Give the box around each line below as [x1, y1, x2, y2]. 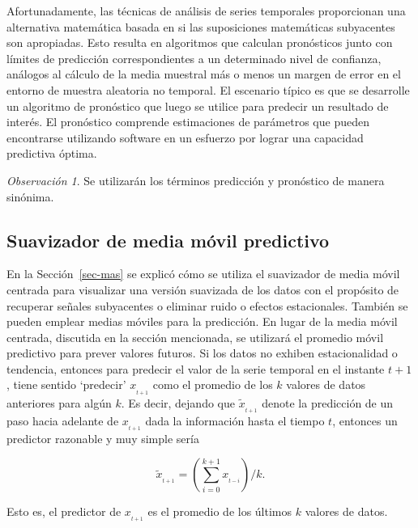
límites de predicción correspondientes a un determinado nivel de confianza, [6, 49, 382, 66]
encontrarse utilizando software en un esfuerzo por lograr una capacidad [6, 129, 364, 146]
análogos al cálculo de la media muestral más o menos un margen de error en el [6, 65, 401, 82]
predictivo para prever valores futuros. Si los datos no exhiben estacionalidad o [6, 344, 398, 361]
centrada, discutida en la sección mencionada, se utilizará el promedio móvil [6, 328, 384, 345]
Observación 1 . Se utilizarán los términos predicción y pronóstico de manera [6, 171, 385, 188]
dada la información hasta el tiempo [145, 412, 325, 429]
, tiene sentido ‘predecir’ [6, 376, 126, 393]
